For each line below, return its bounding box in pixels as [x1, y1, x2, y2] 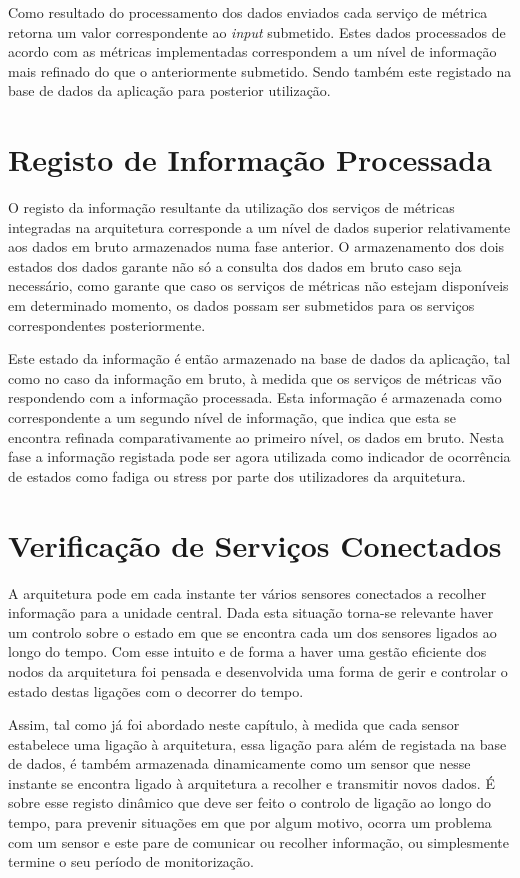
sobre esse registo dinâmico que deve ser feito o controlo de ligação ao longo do [8, 792, 492, 813]
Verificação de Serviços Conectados [8, 524, 502, 565]
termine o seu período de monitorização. [8, 851, 254, 872]
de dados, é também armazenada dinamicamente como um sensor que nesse [8, 753, 471, 774]
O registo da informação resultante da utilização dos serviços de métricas [8, 197, 455, 218]
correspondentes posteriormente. [8, 314, 206, 335]
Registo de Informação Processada [8, 139, 492, 180]
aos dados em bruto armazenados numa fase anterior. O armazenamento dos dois [8, 236, 505, 257]
